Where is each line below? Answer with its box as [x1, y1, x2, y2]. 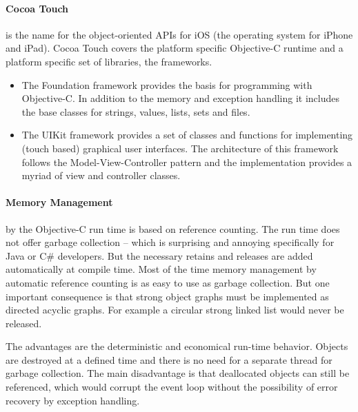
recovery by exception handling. [6, 393, 140, 407]
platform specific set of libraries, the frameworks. [6, 54, 212, 68]
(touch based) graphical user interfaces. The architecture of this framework [21, 141, 339, 155]
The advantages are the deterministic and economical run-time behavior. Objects [6, 339, 348, 353]
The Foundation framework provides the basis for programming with [21, 77, 312, 92]
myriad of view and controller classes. [21, 168, 181, 183]
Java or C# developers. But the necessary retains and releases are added [6, 248, 313, 262]
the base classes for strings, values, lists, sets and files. [21, 104, 250, 119]
